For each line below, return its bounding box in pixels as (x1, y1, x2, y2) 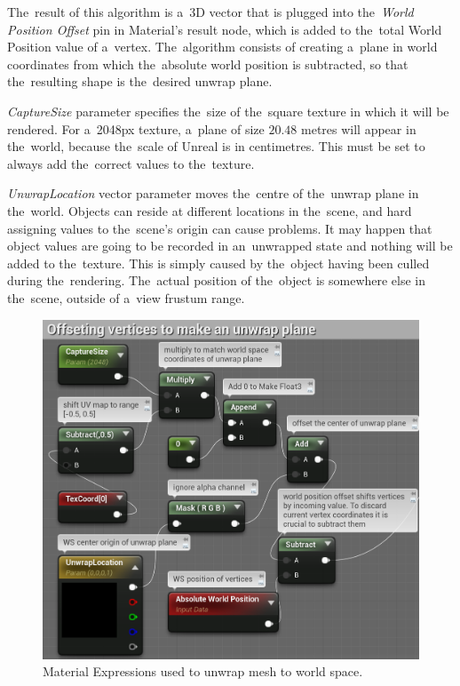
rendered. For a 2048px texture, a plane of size (7, 119, 265, 138)
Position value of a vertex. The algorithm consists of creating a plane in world (7, 37, 438, 56)
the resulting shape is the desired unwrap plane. (7, 72, 273, 91)
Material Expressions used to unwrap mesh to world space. (43, 662, 363, 681)
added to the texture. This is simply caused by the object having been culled (7, 253, 430, 272)
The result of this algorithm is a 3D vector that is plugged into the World (7, 3, 414, 20)
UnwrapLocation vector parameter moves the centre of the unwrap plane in (7, 184, 419, 203)
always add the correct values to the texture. (7, 154, 255, 172)
